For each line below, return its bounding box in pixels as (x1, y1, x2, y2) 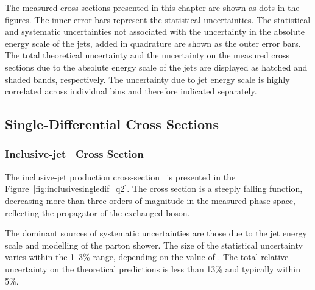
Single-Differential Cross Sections (5, 115, 219, 133)
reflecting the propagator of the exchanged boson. (5, 206, 190, 219)
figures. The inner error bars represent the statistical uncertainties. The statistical (5, 13, 311, 26)
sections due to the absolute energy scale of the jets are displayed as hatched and (5, 60, 308, 73)
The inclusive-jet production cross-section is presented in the (5, 170, 236, 183)
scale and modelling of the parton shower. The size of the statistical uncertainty (5, 238, 303, 251)
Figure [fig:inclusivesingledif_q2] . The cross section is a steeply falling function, (5, 182, 303, 195)
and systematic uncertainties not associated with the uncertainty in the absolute (5, 25, 305, 38)
